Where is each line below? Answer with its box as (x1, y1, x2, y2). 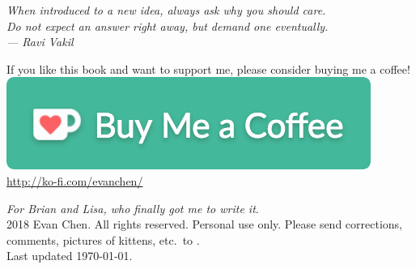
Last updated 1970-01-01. (6, 247, 133, 264)
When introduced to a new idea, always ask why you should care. (6, 2, 326, 18)
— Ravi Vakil (6, 33, 74, 50)
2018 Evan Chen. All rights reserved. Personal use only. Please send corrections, (6, 216, 403, 233)
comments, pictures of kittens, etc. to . (6, 231, 200, 248)
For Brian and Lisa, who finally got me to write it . (6, 199, 259, 216)
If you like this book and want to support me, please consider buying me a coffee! (6, 60, 410, 77)
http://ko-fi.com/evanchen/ (6, 172, 143, 189)
